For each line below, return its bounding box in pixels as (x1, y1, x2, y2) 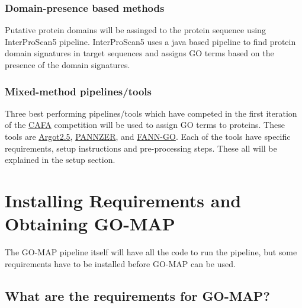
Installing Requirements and (5, 188, 242, 212)
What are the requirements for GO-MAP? (5, 286, 270, 304)
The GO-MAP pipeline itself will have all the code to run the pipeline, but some (5, 246, 297, 258)
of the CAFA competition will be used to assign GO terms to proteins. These (5, 118, 285, 131)
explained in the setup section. (5, 153, 115, 166)
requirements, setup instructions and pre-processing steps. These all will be (5, 142, 277, 154)
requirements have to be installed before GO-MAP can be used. (5, 257, 236, 269)
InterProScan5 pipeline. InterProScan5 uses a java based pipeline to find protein (5, 35, 296, 47)
